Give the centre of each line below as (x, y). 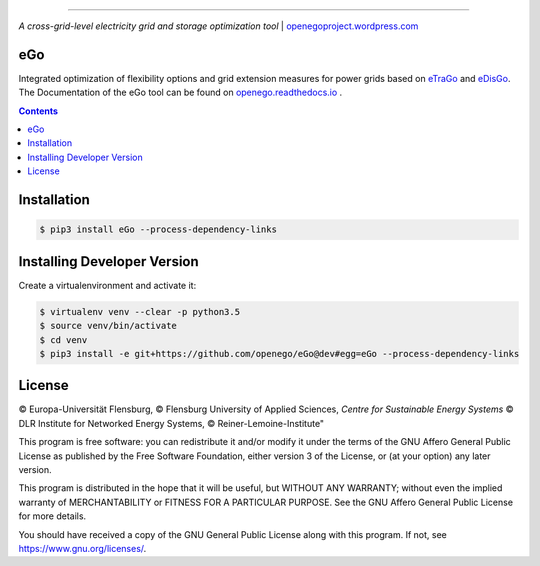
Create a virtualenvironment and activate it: (107, 285)
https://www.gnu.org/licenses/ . (82, 548)
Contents (38, 111)
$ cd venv (63, 339)
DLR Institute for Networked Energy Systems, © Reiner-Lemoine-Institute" (171, 423)
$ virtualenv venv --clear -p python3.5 (139, 311)
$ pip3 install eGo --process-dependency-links (158, 229)
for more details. (52, 516)
